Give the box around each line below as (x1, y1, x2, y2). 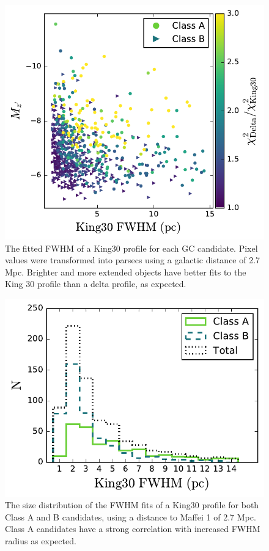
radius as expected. (5, 534, 76, 547)
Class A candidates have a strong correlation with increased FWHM (5, 522, 260, 535)
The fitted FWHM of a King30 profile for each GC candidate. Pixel (5, 241, 258, 254)
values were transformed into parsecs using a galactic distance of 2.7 (5, 254, 260, 266)
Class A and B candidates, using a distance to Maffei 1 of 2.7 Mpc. (5, 510, 256, 523)
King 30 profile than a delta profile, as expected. (5, 277, 186, 290)
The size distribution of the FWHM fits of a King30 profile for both (5, 498, 259, 511)
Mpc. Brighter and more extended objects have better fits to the (5, 265, 246, 278)
